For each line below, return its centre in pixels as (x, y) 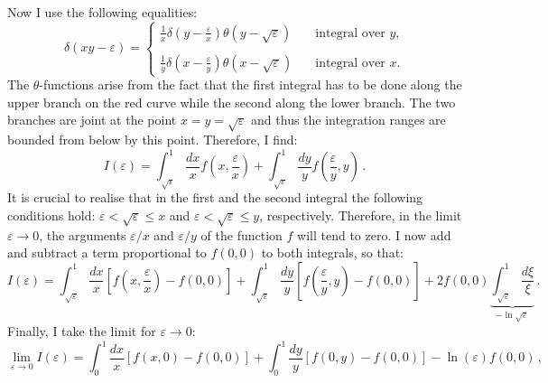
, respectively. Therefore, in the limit (361, 215)
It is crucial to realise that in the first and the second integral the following (215, 197)
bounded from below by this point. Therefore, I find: (153, 140)
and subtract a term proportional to (107, 252)
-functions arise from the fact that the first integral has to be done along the (251, 84)
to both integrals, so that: (332, 252)
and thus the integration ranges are (348, 120)
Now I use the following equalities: (102, 12)
